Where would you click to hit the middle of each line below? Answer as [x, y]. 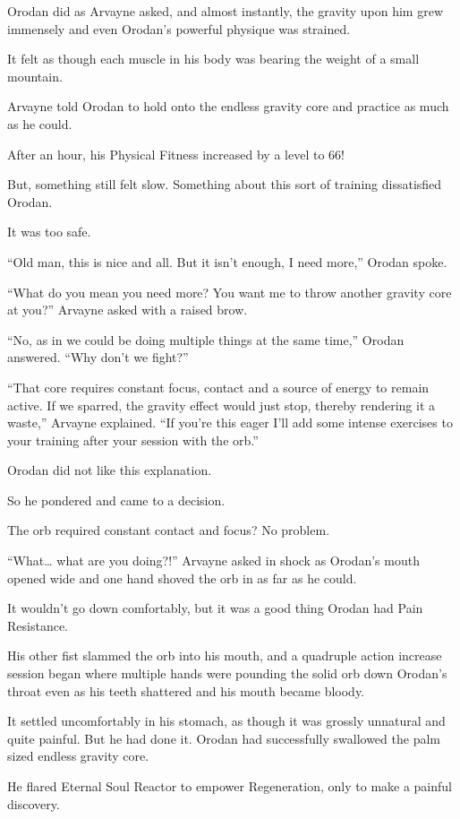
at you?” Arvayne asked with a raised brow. [128, 310]
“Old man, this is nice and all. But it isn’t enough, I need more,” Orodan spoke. [227, 261]
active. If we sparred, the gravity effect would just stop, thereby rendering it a [221, 405]
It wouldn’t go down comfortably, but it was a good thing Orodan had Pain [215, 608]
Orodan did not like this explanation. [110, 470]
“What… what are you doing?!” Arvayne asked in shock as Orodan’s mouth [213, 560]
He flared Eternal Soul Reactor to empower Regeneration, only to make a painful [230, 786]
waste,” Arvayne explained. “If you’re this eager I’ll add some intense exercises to [230, 422]
